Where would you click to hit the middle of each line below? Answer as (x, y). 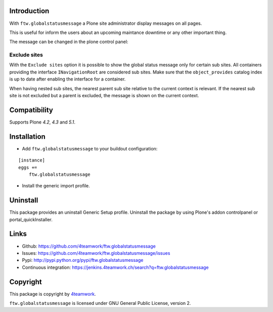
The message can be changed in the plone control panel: (69, 42)
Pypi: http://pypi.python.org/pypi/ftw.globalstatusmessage (83, 260)
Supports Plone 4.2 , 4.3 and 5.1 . (42, 122)
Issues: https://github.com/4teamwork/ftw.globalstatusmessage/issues (96, 253)
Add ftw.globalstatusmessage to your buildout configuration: (90, 148)
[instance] (32, 160)
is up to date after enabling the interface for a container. (67, 79)
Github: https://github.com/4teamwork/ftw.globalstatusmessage (89, 246)
